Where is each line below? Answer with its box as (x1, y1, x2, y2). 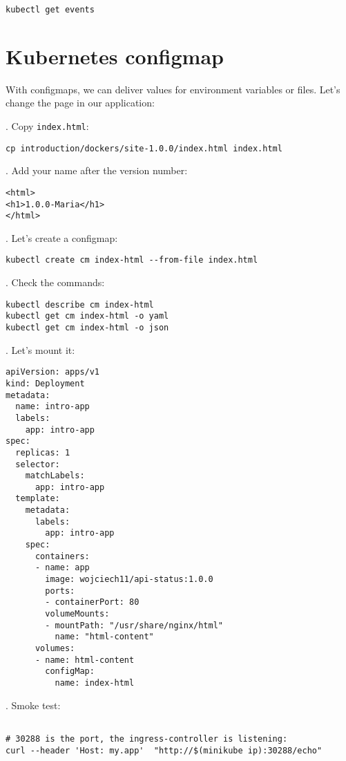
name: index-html (55, 677, 135, 688)
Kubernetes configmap (6, 41, 224, 70)
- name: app (35, 563, 90, 573)
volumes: (35, 643, 75, 653)
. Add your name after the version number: (6, 163, 188, 178)
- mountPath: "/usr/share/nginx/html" (45, 620, 223, 630)
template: (15, 494, 60, 504)
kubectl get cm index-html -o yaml (6, 311, 169, 321)
